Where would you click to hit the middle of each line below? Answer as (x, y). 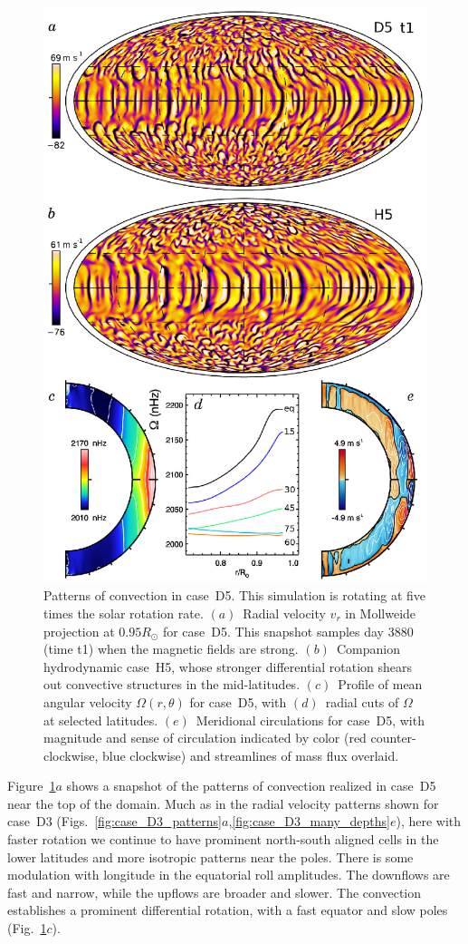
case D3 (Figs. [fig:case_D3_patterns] (115, 821)
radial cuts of (362, 701)
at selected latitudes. (101, 720)
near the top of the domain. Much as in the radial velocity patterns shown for (223, 803)
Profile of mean (380, 684)
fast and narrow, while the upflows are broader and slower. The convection (215, 892)
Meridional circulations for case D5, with (310, 720)
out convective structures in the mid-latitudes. (172, 684)
